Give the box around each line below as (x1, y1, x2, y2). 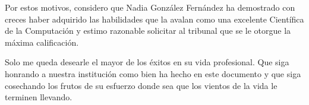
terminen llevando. (5, 91, 72, 103)
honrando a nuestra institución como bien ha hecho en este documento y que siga (5, 67, 301, 79)
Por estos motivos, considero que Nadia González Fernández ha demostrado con (5, 1, 295, 13)
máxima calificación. (5, 36, 79, 48)
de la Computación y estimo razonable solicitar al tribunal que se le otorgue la (5, 24, 291, 37)
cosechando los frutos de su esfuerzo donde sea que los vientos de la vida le (5, 79, 278, 91)
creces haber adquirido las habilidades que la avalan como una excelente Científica (5, 12, 304, 25)
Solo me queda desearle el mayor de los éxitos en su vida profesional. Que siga (5, 56, 289, 68)
